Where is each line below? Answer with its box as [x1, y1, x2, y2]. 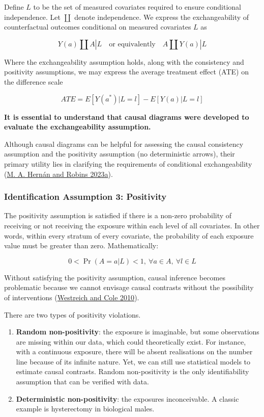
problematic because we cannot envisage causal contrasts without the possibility [4, 282, 254, 293]
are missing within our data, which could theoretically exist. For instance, [16, 336, 246, 347]
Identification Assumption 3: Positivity [4, 190, 167, 203]
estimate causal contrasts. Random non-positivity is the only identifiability [16, 366, 249, 377]
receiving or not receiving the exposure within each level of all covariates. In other [4, 220, 260, 230]
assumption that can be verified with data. [16, 376, 149, 387]
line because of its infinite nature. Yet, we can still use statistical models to [16, 356, 251, 367]
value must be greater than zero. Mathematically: [4, 240, 159, 251]
